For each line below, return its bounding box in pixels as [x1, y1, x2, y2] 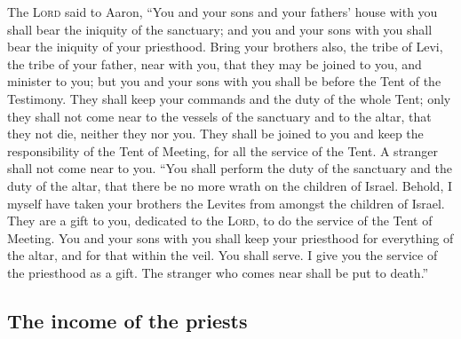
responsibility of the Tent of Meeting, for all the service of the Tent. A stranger [7, 141, 439, 160]
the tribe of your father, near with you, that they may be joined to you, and [7, 54, 422, 73]
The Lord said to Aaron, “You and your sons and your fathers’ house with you [7, 3, 438, 20]
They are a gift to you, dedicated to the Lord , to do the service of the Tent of [7, 211, 433, 230]
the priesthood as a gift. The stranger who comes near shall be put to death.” [7, 263, 429, 281]
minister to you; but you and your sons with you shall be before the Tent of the [7, 72, 441, 91]
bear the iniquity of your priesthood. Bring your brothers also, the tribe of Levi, [7, 37, 443, 56]
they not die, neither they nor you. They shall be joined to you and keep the [7, 124, 424, 143]
